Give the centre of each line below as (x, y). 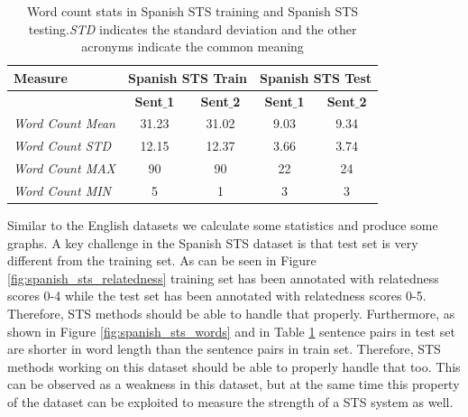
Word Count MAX (65, 168)
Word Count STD (63, 146)
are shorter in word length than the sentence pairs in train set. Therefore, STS (224, 349)
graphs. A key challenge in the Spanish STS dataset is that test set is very (213, 242)
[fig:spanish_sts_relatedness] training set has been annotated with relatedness (223, 278)
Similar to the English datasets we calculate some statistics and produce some (223, 225)
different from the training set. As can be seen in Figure (162, 260)
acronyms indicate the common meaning (193, 46)
